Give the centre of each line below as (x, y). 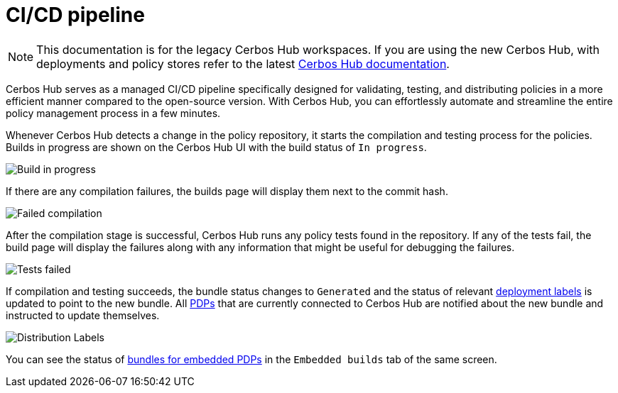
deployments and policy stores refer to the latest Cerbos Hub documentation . (243, 63)
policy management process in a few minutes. (113, 113)
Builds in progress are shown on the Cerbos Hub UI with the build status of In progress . (216, 147)
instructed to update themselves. (83, 315)
